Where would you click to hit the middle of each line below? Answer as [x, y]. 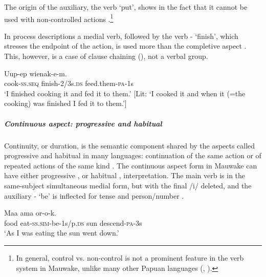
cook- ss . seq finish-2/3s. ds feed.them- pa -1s [69, 83]
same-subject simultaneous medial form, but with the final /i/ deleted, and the [128, 185]
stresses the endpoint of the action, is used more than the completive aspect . [125, 46]
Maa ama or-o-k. [30, 213]
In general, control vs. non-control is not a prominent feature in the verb [130, 257]
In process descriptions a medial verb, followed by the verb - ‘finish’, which [121, 36]
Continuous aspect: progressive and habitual [83, 123]
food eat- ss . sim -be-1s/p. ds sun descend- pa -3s [73, 222]
